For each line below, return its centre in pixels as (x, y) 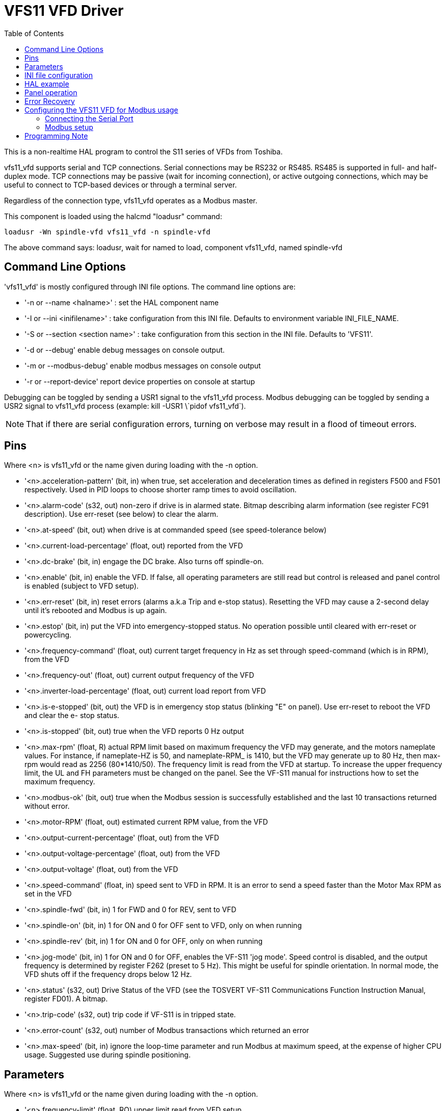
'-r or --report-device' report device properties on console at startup (140, 381)
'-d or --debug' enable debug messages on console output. (125, 350)
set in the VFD (48, 894)
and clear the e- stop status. (72, 716)
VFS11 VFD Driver (64, 11)
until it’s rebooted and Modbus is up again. (96, 611)
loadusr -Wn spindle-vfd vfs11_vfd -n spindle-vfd (107, 232)
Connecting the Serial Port (89, 118)
